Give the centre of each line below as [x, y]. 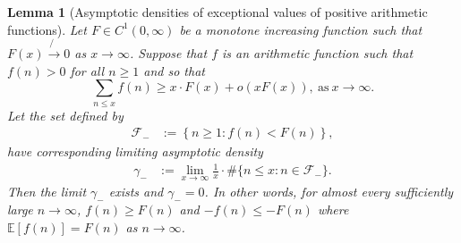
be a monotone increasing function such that [301, 29]
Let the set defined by [65, 115]
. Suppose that [168, 52]
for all [87, 70]
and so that [174, 70]
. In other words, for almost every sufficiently [329, 192]
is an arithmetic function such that [318, 52]
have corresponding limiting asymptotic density [135, 151]
